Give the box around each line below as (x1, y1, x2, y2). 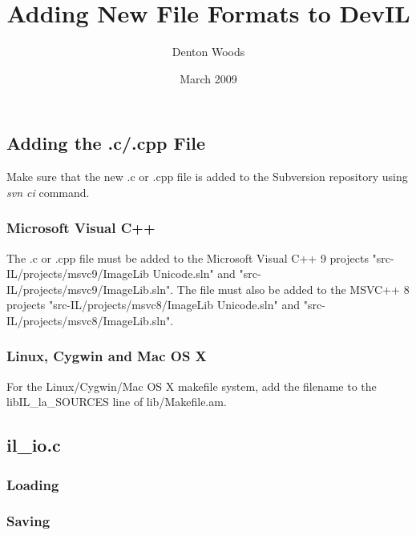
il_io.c (6, 432, 61, 457)
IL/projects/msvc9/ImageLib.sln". (6, 280, 174, 297)
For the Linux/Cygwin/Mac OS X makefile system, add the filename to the (6, 377, 377, 394)
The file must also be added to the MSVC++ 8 (176, 280, 410, 297)
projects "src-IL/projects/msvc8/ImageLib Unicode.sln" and (6, 296, 301, 313)
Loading (6, 474, 59, 494)
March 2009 (180, 70, 237, 86)
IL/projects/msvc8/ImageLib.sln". (6, 312, 174, 328)
